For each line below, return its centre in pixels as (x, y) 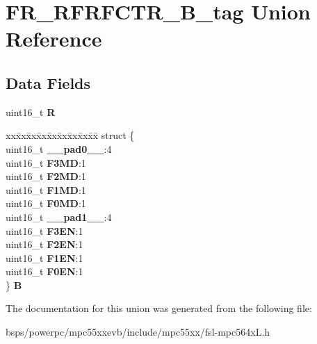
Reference (54, 39)
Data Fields (48, 82)
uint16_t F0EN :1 (44, 271)
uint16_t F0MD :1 (46, 203)
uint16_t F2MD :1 (46, 176)
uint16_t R (31, 112)
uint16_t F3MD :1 (46, 162)
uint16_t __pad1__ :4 (59, 216)
